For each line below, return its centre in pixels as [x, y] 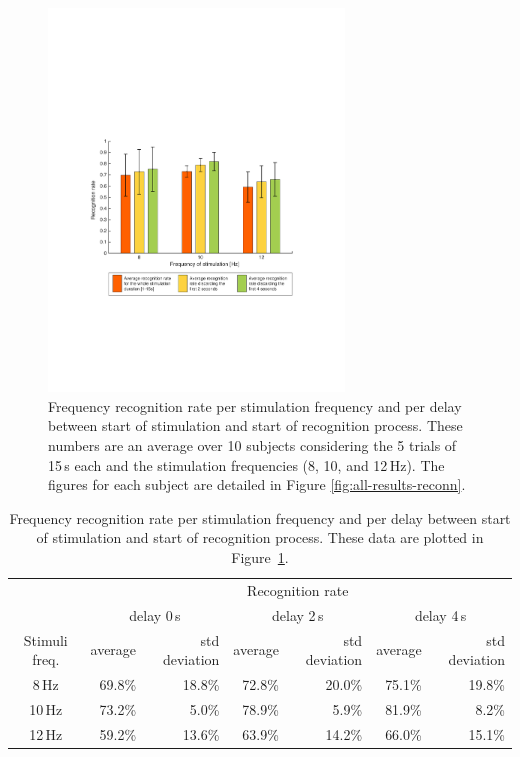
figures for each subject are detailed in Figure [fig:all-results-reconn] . [257, 484]
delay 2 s [298, 614]
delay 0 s [155, 614]
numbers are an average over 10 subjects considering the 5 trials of [252, 445]
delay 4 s [440, 614]
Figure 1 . [260, 556]
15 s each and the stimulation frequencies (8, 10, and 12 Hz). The [246, 464]
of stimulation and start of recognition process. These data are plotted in [260, 537]
